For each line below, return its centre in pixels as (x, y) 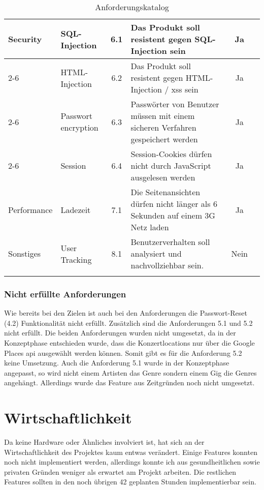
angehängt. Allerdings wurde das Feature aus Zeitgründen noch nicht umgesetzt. (129, 382)
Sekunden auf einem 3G (173, 215)
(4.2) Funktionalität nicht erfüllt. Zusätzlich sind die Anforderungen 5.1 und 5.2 (128, 323)
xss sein (185, 89)
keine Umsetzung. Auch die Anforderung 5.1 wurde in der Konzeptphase (117, 363)
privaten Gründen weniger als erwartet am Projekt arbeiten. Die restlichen (120, 471)
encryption (79, 127)
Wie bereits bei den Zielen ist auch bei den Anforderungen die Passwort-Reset (126, 313)
